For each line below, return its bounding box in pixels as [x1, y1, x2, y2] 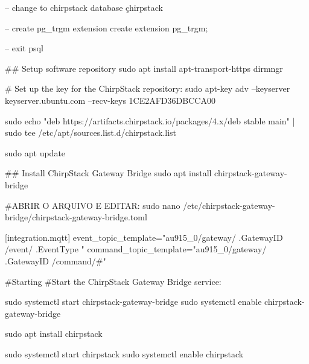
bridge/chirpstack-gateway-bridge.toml [5, 211, 147, 223]
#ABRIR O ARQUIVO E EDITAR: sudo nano [5, 199, 180, 211]
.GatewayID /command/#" [5, 254, 106, 267]
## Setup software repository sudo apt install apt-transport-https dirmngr [5, 62, 283, 74]
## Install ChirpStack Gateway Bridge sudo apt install [5, 167, 212, 179]
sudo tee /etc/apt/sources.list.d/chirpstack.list [5, 126, 177, 139]
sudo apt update [5, 146, 66, 159]
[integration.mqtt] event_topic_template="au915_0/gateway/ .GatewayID [5, 231, 283, 243]
